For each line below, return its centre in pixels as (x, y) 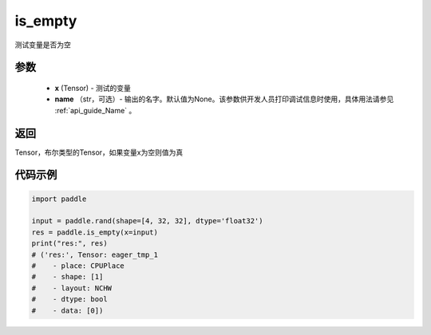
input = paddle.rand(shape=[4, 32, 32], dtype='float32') (147, 221)
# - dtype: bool (69, 300)
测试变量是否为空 (43, 45)
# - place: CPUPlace (78, 266)
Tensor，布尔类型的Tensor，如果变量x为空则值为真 (99, 152)
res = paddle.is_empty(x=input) (95, 232)
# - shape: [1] (67, 277)
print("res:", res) (69, 244)
